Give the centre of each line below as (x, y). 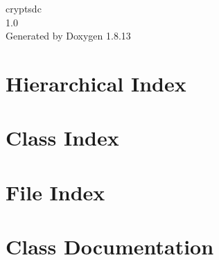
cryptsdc (24, 8)
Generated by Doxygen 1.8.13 (68, 36)
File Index (55, 192)
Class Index (62, 138)
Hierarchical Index (96, 83)
